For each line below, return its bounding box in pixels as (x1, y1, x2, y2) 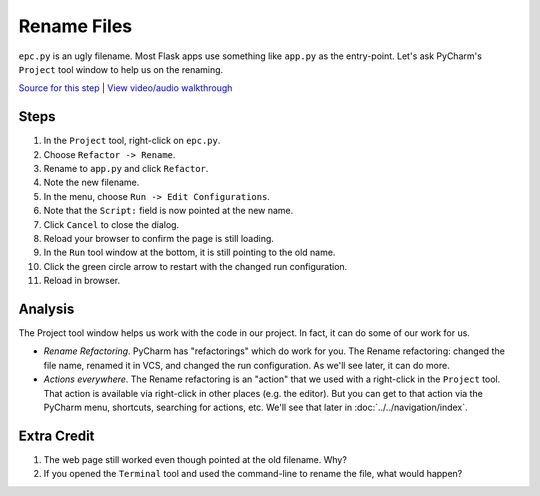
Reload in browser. (43, 275, 121, 287)
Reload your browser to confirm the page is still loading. (43, 232, 275, 244)
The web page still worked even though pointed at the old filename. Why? (43, 453, 347, 465)
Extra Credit (18, 427, 95, 444)
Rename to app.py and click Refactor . (43, 163, 209, 175)
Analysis (18, 300, 75, 317)
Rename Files (18, 15, 133, 37)
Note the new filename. (43, 176, 140, 189)
